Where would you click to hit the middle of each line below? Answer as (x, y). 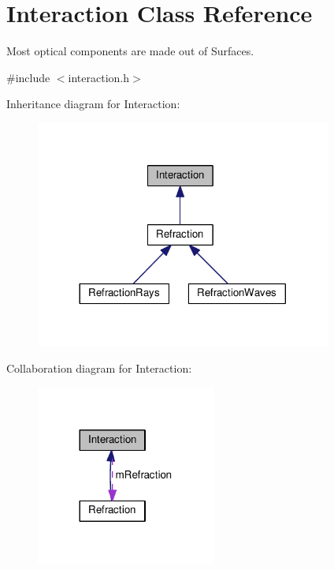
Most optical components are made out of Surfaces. (130, 51)
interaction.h (99, 77)
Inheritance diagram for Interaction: (93, 104)
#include (28, 77)
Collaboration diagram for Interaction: (99, 368)
